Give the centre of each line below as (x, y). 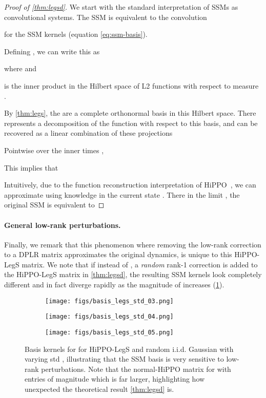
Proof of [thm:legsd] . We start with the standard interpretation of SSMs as (121, 7)
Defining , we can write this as (52, 51)
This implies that (31, 167)
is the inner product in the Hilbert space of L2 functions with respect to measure (131, 85)
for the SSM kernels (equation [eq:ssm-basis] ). (76, 34)
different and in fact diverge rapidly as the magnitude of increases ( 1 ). (114, 285)
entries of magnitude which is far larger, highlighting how (115, 379)
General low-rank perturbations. (63, 225)
